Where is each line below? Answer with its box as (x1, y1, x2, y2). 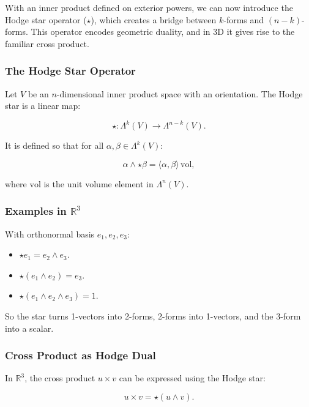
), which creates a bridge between (91, 13, 217, 26)
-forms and (223, 13, 264, 26)
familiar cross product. (5, 37, 89, 50)
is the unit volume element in (43, 177, 154, 190)
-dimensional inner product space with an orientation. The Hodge (56, 87, 303, 100)
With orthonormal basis (5, 227, 95, 240)
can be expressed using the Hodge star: (119, 372, 266, 384)
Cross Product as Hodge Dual (5, 348, 156, 363)
